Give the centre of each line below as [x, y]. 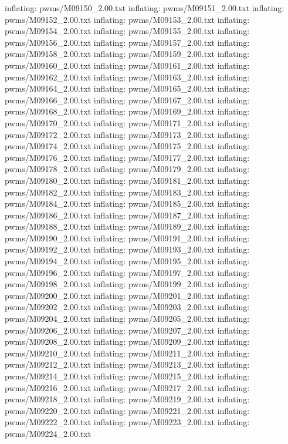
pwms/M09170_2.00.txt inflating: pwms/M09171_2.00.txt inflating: [127, 122]
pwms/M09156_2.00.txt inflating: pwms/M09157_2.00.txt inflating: [127, 42]
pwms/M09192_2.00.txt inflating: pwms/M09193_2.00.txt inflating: [127, 249]
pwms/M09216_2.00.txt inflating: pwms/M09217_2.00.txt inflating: [127, 387]
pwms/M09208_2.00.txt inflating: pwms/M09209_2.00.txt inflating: [127, 342]
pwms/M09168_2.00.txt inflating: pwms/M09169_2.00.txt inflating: [127, 111]
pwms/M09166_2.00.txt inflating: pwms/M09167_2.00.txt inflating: [127, 100]
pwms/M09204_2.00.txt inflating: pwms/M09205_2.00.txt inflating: [127, 319]
